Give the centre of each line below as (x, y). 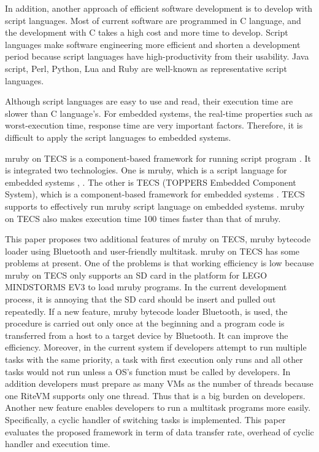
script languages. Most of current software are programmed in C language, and (153, 20)
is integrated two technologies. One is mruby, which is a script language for (146, 170)
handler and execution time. (58, 444)
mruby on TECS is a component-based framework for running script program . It (158, 158)
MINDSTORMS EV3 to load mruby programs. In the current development (146, 287)
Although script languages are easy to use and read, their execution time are (149, 101)
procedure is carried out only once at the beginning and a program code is (145, 323)
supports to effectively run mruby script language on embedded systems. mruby (155, 206)
